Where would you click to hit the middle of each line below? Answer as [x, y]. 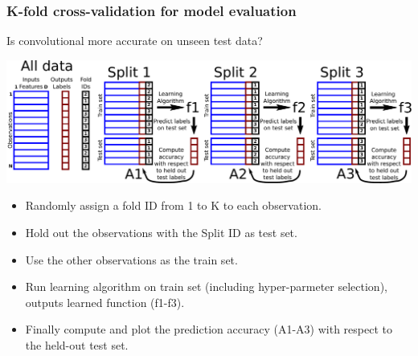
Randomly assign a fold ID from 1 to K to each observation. [173, 205]
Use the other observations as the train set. [131, 259]
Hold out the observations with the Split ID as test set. [161, 233]
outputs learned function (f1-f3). [105, 302]
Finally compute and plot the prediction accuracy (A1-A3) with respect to [209, 329]
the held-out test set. [77, 345]
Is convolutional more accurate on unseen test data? [135, 41]
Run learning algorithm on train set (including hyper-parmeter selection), [206, 286]
